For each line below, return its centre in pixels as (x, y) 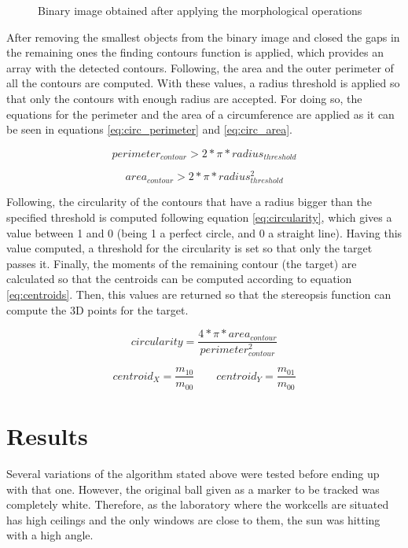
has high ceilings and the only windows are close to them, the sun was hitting (193, 519)
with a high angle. (50, 535)
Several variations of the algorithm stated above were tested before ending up (193, 473)
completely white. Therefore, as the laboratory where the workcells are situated (198, 504)
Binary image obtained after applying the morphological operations (200, 10)
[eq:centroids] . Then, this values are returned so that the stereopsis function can (199, 294)
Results (47, 436)
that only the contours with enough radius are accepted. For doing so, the (184, 98)
